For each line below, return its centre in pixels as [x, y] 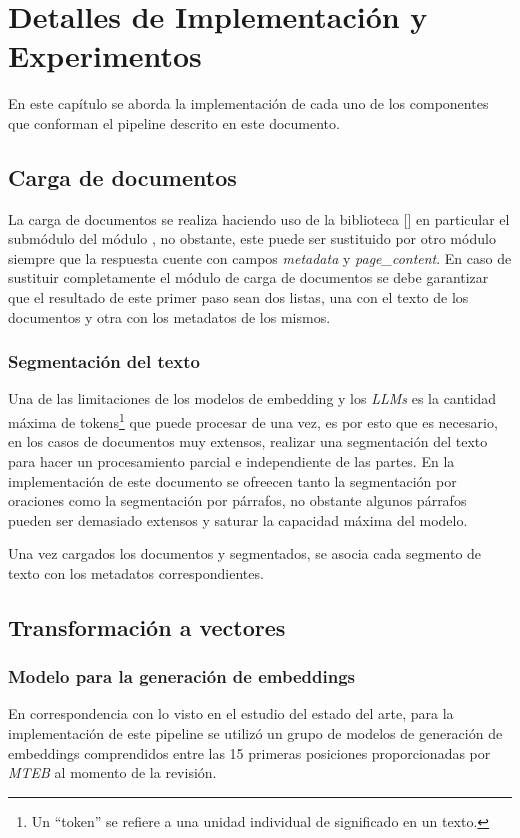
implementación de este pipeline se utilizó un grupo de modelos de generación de [255, 733]
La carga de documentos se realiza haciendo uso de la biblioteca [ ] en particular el [259, 218]
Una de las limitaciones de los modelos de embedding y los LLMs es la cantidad [252, 398]
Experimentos [105, 55]
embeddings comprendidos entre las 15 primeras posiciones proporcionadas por [249, 752]
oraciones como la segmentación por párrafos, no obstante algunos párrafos [237, 500]
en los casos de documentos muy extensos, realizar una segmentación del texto [248, 441]
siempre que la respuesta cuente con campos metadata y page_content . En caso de [260, 257]
